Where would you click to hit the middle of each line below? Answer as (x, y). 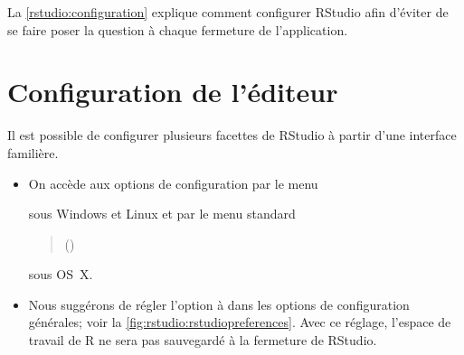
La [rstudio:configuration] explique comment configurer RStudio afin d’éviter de (228, 12)
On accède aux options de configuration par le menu (173, 183)
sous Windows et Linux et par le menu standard (162, 214)
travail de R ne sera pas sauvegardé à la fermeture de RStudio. (203, 340)
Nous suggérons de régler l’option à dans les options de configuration (219, 304)
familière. (33, 152)
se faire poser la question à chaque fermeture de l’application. (178, 29)
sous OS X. (61, 274)
